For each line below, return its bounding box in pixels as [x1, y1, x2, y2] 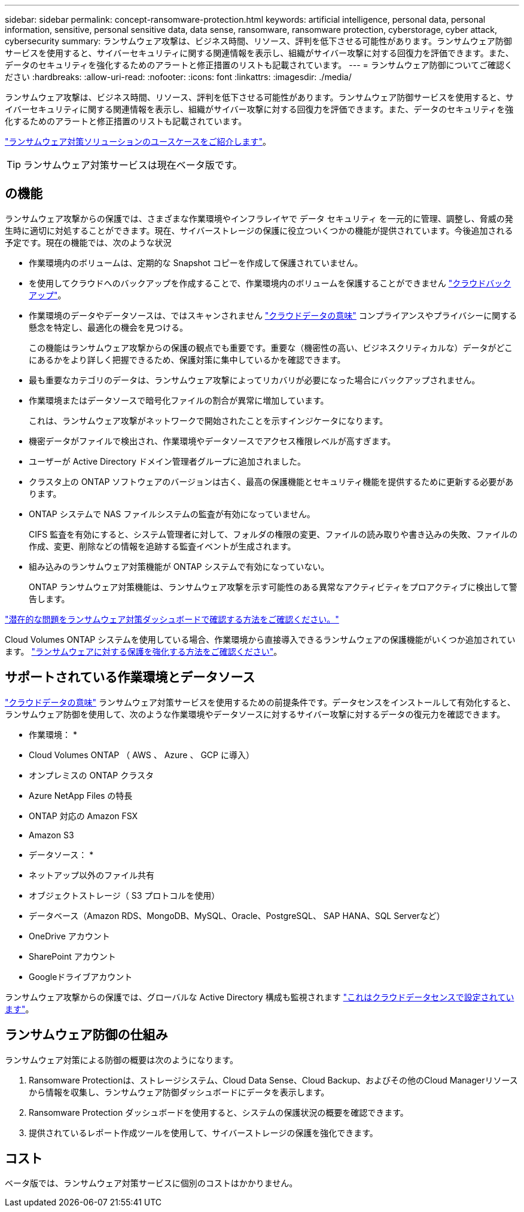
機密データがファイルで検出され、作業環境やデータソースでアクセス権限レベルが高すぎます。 [29, 435, 396, 446]
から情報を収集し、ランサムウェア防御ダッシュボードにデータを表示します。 [29, 1086, 330, 1097]
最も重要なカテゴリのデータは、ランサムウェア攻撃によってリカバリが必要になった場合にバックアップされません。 [29, 374, 480, 385]
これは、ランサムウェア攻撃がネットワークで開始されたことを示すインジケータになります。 [29, 415, 388, 426]
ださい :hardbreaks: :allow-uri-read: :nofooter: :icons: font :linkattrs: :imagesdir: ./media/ [5, 72, 352, 82]
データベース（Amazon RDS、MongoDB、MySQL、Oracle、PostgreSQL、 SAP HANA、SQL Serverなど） [29, 910, 445, 921]
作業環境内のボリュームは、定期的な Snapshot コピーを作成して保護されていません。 [29, 257, 363, 268]
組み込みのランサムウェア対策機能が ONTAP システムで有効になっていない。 [29, 561, 330, 572]
